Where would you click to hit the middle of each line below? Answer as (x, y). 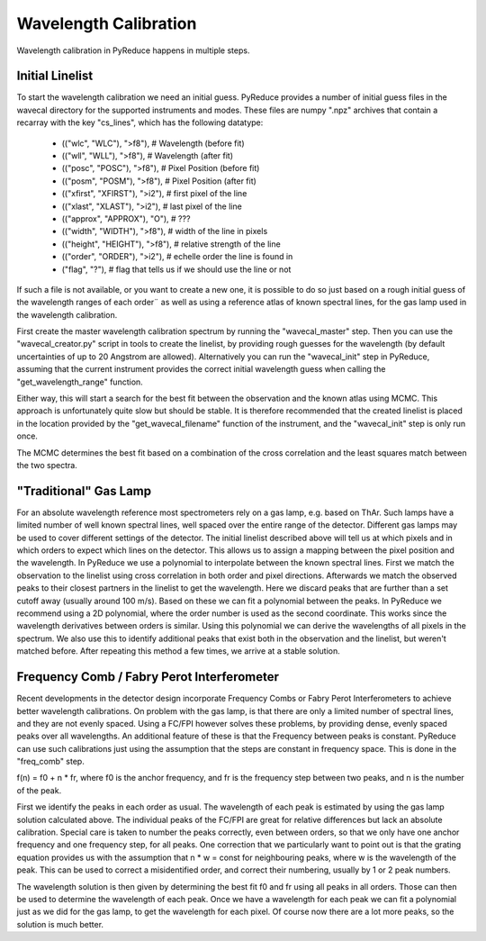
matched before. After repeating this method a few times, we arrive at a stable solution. (179, 651)
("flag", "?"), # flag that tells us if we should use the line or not (176, 269)
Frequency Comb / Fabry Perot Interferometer (148, 677)
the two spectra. (47, 465)
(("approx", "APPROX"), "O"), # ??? (126, 218)
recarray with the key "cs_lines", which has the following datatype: (140, 122)
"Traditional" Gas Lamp (84, 491)
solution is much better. (60, 924)
